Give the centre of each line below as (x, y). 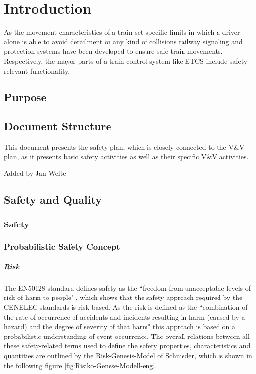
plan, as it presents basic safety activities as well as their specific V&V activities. (126, 156)
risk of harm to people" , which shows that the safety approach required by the (123, 297)
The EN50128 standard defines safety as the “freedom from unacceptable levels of (127, 287)
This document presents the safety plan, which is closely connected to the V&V (124, 147)
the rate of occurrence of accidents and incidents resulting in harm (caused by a (125, 317)
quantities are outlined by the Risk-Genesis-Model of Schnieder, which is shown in (128, 355)
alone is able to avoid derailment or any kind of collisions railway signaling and (123, 41)
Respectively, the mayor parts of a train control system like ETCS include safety (126, 60)
